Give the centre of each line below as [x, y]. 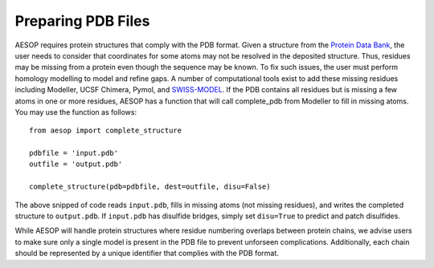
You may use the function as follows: [76, 112]
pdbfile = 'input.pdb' [74, 153]
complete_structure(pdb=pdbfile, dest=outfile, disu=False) [150, 187]
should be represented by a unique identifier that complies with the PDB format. [147, 254]
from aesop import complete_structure [106, 131]
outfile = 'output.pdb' [76, 164]
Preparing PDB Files [82, 21]
